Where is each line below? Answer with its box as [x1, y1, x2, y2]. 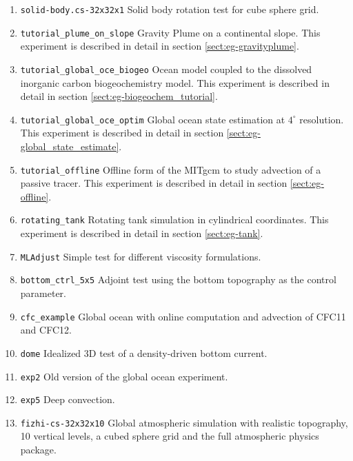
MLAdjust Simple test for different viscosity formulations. [20, 249, 261, 263]
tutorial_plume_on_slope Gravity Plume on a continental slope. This [20, 25, 321, 39]
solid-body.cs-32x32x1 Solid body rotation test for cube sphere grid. [20, 2, 319, 16]
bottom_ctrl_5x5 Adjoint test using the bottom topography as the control [20, 272, 336, 287]
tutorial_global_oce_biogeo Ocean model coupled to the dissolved [20, 61, 312, 76]
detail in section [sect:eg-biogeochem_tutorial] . [20, 89, 218, 103]
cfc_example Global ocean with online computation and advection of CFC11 [20, 309, 346, 323]
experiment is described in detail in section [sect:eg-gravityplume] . [20, 39, 299, 53]
